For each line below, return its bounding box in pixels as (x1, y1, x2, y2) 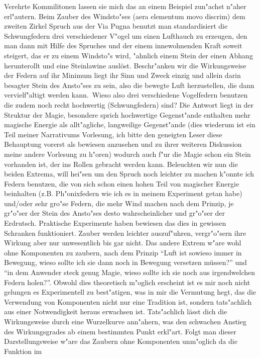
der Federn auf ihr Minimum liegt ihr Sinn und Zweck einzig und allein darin (4, 70, 241, 80)
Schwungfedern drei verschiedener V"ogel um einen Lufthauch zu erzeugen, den (4, 30, 247, 41)
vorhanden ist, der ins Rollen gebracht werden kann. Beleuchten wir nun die (4, 158, 238, 169)
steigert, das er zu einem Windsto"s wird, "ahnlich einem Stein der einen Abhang (4, 50, 253, 60)
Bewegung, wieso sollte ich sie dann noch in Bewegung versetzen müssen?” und (4, 257, 247, 267)
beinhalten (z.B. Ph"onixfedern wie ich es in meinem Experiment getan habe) (4, 188, 242, 199)
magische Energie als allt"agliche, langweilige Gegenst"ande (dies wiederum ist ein (4, 119, 255, 130)
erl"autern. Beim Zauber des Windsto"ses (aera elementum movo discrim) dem (4, 11, 245, 21)
